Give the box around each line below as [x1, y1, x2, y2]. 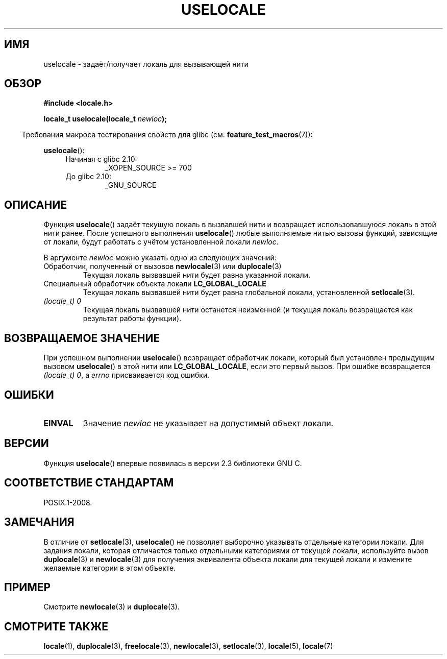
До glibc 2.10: [65, 172, 111, 181]
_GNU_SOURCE [105, 181, 157, 190]
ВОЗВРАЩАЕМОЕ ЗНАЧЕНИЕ [4, 331, 160, 345]
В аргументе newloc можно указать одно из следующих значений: [43, 253, 277, 262]
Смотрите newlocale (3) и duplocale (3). [43, 602, 180, 612]
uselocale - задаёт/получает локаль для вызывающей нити [43, 59, 249, 68]
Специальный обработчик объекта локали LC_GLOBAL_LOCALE [43, 279, 266, 288]
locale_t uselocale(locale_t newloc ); [43, 114, 167, 124]
